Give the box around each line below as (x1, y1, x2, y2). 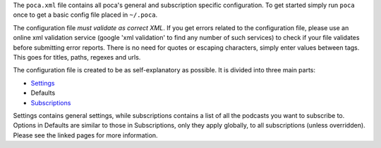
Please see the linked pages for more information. (13, 130, 158, 140)
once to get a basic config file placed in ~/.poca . (13, 11, 158, 19)
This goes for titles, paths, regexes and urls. (13, 53, 141, 61)
